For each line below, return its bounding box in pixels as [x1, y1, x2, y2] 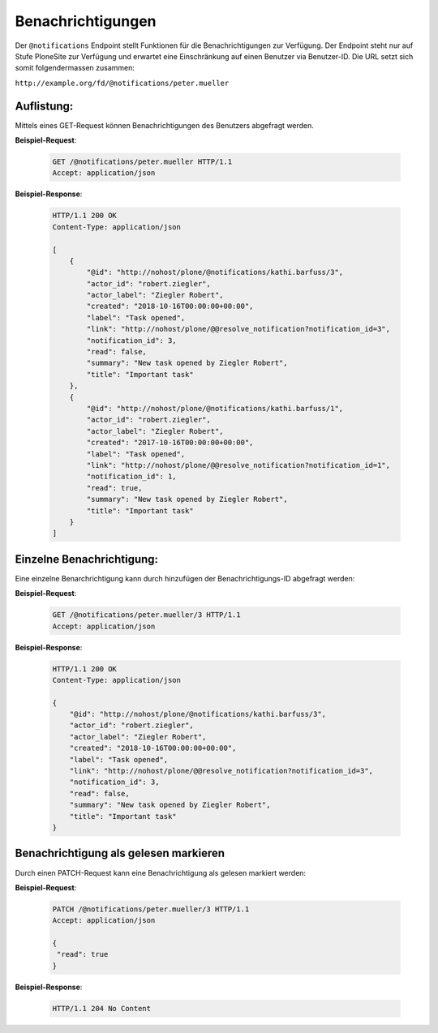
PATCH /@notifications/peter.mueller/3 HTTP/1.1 [52, 904, 250, 914]
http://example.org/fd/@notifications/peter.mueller [15, 78, 230, 88]
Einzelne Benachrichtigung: [15, 552, 158, 566]
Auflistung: [15, 99, 74, 113]
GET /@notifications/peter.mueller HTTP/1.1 [52, 157, 233, 166]
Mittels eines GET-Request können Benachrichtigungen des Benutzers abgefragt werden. [15, 120, 314, 130]
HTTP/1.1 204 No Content [52, 1004, 152, 1013]
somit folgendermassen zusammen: [15, 63, 135, 73]
